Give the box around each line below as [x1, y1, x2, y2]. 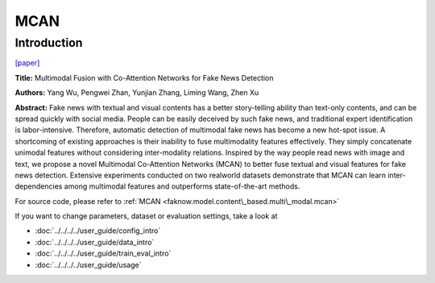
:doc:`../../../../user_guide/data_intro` [35, 237, 155, 247]
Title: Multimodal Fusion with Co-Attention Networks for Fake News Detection [14, 73, 274, 82]
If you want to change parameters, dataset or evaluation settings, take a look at [14, 211, 278, 221]
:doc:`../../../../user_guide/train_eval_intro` [35, 248, 172, 258]
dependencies [14, 181, 63, 191]
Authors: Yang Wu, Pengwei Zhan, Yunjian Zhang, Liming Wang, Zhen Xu [14, 88, 259, 98]
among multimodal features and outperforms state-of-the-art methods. [64, 181, 300, 191]
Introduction [14, 35, 83, 50]
